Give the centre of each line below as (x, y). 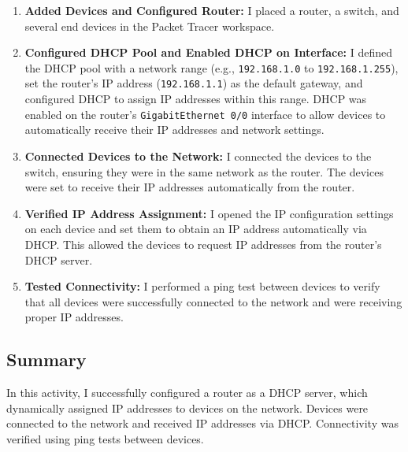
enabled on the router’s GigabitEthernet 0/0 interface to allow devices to (205, 114)
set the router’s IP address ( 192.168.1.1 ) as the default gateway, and (194, 83)
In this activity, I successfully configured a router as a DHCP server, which (187, 393)
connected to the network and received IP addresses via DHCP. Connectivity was (202, 423)
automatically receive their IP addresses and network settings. (174, 130)
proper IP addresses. (74, 317)
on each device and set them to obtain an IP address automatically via (196, 229)
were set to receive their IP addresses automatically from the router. (190, 187)
